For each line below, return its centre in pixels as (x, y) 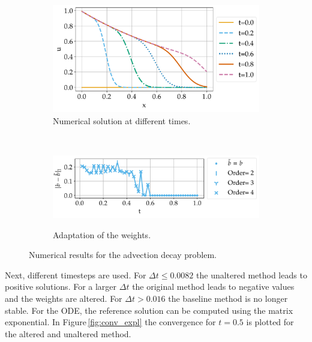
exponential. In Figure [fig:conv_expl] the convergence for (110, 322)
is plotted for (270, 322)
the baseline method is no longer (228, 298)
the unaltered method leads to (252, 274)
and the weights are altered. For (64, 298)
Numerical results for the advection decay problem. (123, 255)
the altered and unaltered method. (68, 333)
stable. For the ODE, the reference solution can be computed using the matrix (149, 310)
